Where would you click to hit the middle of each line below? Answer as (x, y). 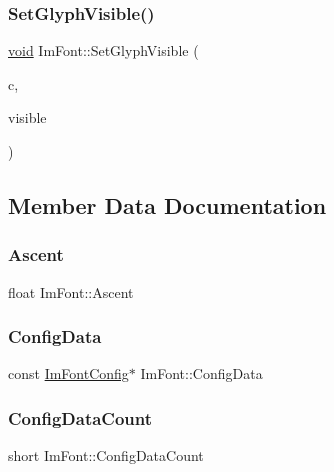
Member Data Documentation (167, 204)
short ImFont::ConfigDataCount (106, 455)
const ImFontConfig (68, 373)
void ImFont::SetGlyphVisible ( (103, 50)
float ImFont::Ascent (71, 291)
